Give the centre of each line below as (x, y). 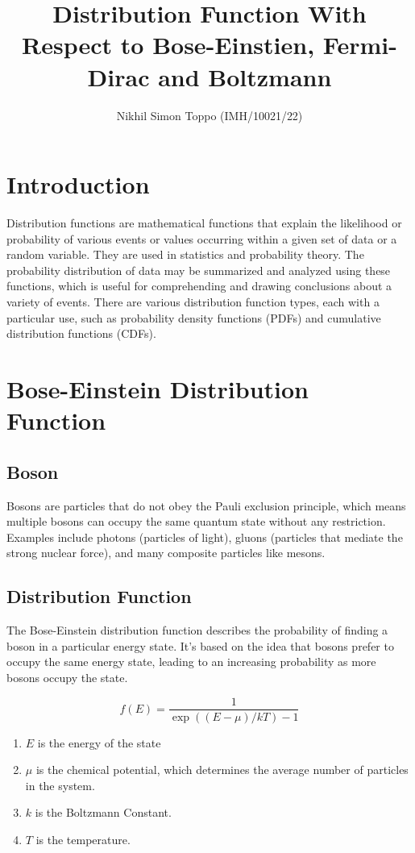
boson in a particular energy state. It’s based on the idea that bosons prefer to (200, 645)
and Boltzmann (245, 76)
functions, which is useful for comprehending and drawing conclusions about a (199, 286)
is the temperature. (83, 839)
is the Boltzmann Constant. (103, 812)
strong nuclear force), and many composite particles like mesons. (166, 553)
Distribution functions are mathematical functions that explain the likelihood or (204, 223)
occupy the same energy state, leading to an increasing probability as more (191, 662)
